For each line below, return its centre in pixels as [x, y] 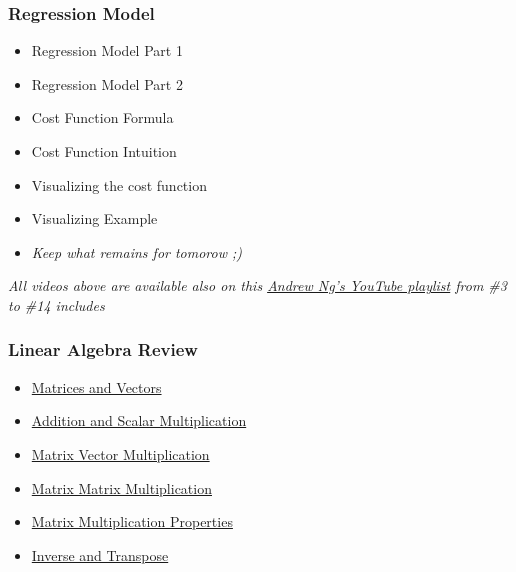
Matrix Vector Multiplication [120, 453]
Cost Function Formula [102, 117]
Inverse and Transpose [100, 554]
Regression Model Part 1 [107, 50]
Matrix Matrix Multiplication [121, 487]
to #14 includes [56, 304]
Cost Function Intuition [104, 151]
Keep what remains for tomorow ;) [137, 251]
